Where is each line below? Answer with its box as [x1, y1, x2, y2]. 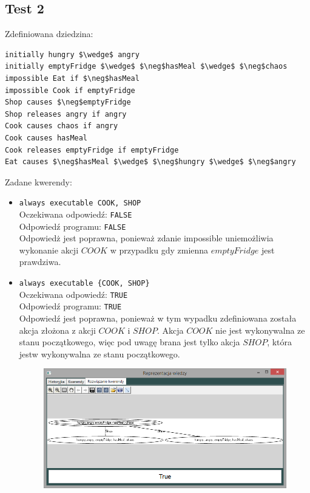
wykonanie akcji [19, 243, 79, 256]
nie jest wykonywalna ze [215, 323, 305, 336]
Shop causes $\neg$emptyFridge [5, 98, 131, 107]
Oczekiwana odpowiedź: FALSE [19, 207, 132, 220]
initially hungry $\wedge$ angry [5, 50, 140, 59]
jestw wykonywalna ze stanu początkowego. [19, 347, 180, 360]
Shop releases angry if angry [5, 109, 127, 119]
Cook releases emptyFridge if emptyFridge [5, 145, 179, 154]
